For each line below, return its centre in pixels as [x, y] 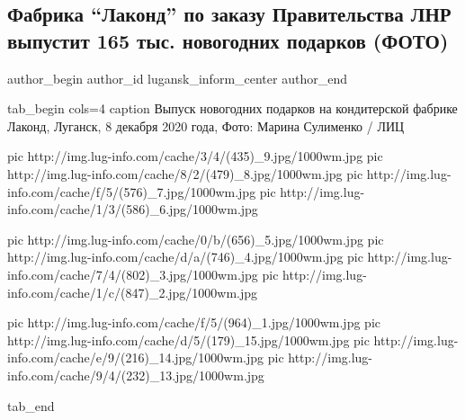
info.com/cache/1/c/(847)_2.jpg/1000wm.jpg [133, 292]
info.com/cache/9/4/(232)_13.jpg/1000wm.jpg [136, 375]
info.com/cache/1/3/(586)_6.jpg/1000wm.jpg [133, 209]
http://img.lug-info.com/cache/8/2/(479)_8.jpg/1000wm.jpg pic [185, 173]
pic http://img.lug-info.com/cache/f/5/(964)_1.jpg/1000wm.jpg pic [194, 322]
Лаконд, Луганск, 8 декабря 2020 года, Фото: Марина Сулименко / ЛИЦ [206, 125]
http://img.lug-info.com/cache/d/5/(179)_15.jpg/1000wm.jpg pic [188, 340]
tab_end [31, 405]
